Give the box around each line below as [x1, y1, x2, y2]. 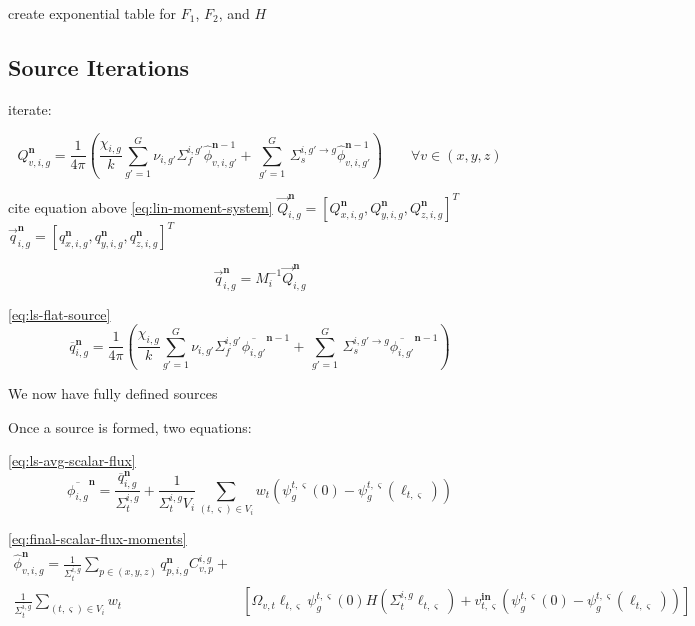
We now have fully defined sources [8, 382, 218, 403]
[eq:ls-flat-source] [8, 303, 111, 324]
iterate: [8, 98, 52, 119]
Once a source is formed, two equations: [8, 416, 252, 437]
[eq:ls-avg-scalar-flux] [8, 450, 136, 471]
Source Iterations [8, 51, 190, 82]
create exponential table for [8, 3, 177, 23]
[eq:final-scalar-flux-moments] [8, 528, 187, 548]
